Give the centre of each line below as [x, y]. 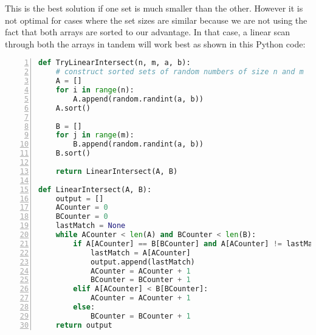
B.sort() [73, 154]
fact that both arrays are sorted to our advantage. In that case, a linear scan [148, 32]
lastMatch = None [91, 226]
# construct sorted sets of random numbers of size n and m [180, 72]
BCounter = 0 [82, 217]
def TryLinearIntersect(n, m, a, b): [115, 63]
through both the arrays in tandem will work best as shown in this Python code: [155, 43]
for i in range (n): [95, 90]
